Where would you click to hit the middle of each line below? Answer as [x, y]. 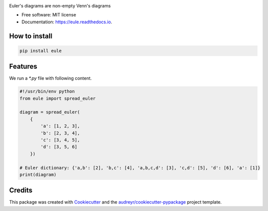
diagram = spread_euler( [50, 112]
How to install [31, 36]
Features [23, 67]
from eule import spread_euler [58, 98]
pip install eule [41, 51]
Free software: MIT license [49, 15]
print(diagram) [38, 174]
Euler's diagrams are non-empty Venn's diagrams [60, 6]
